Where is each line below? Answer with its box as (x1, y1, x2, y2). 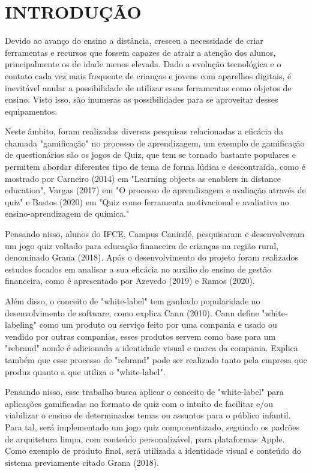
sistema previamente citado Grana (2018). (5, 456, 159, 468)
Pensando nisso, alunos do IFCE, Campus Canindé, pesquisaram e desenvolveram (5, 227, 305, 240)
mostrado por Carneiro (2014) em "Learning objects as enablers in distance (5, 172, 281, 184)
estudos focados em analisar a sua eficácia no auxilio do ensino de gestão (5, 262, 272, 275)
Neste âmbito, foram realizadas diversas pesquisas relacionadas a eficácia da (5, 125, 283, 137)
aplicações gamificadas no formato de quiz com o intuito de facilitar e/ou (5, 397, 274, 409)
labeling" (5, 318, 37, 331)
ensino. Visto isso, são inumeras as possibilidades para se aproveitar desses (5, 93, 278, 106)
